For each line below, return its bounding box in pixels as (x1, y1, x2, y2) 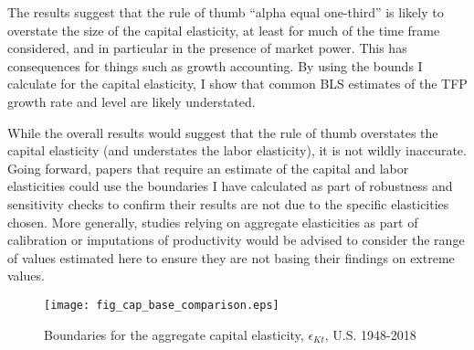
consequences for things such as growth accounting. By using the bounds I (7, 56, 423, 75)
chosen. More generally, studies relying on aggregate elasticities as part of (7, 212, 418, 231)
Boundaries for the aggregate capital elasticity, (44, 324, 304, 344)
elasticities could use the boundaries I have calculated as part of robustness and (7, 176, 453, 196)
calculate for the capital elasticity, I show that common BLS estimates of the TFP (7, 74, 468, 93)
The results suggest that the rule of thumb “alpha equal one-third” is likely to (7, 3, 444, 21)
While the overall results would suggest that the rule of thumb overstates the (7, 122, 438, 142)
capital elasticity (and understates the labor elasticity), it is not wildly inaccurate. (7, 141, 467, 160)
